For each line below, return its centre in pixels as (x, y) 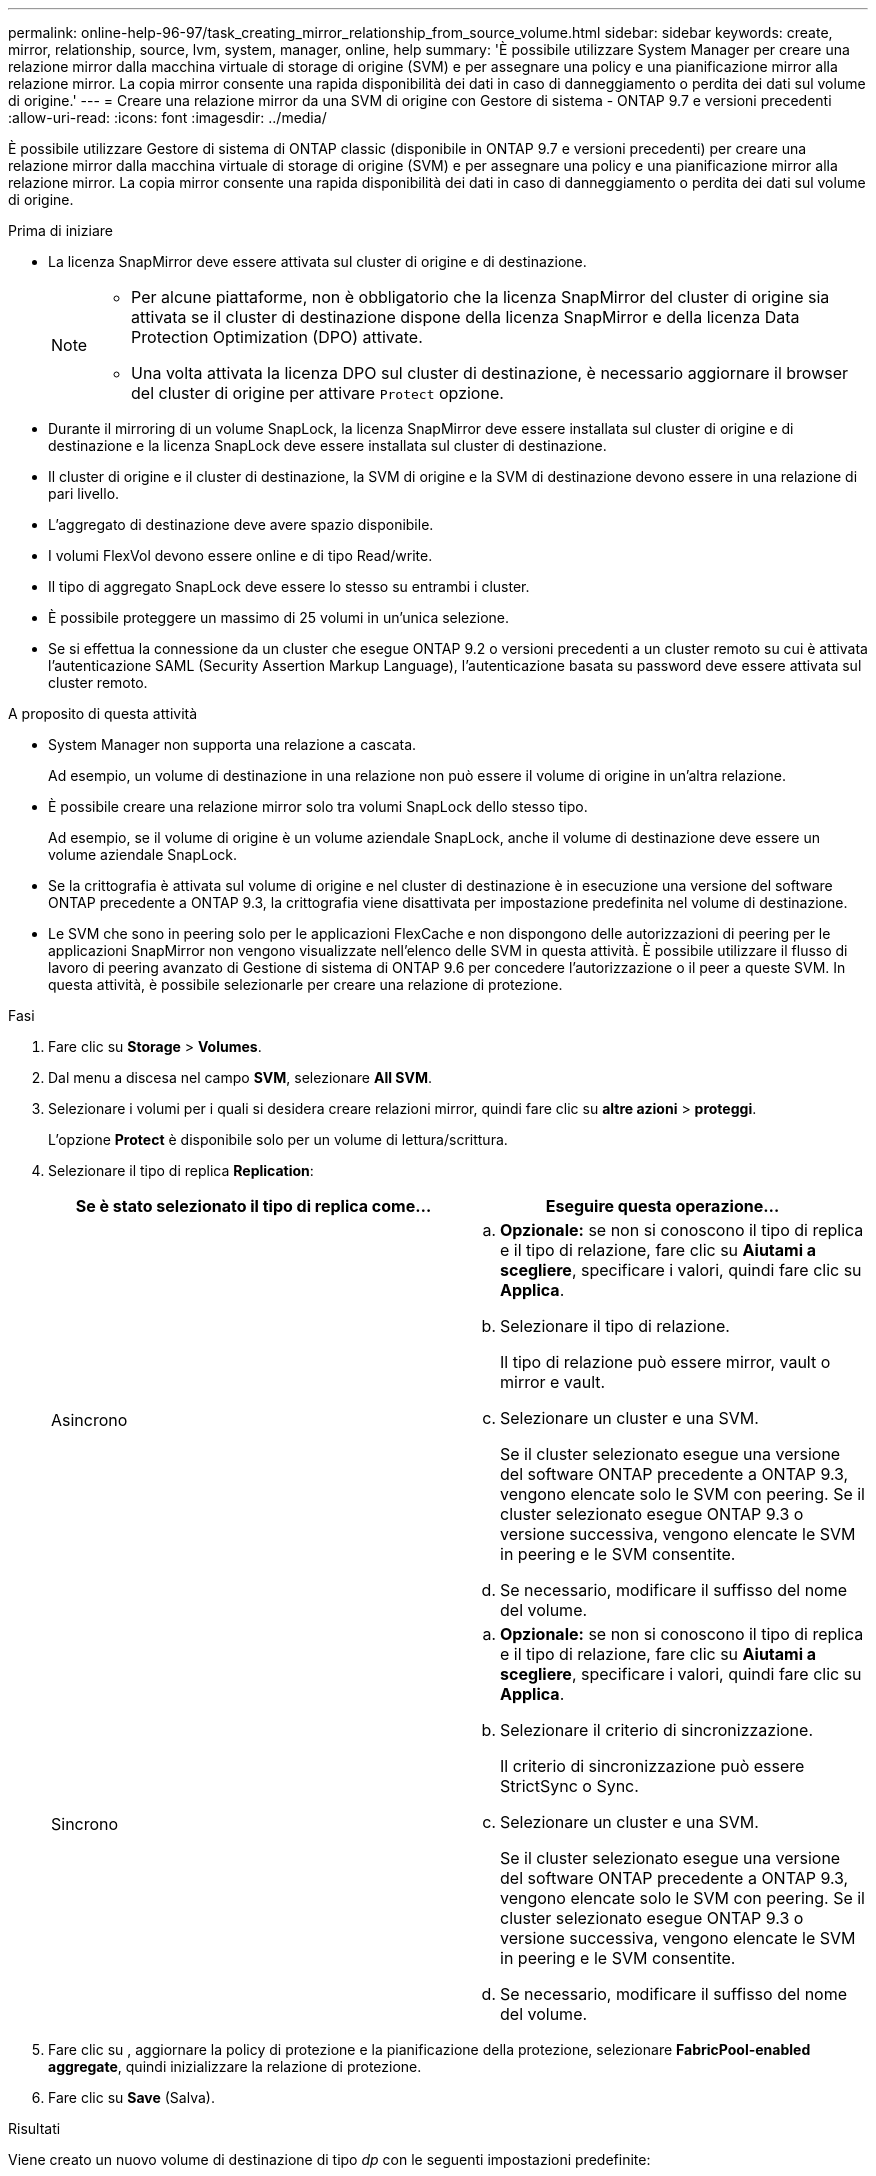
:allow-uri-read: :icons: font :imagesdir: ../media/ (167, 117)
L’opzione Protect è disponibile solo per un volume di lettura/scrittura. (278, 1139)
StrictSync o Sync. (569, 1786)
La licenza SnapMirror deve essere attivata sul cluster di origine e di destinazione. (317, 261)
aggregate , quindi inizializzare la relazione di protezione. (235, 2066)
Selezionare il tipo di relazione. (615, 1326)
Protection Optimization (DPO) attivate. (277, 337)
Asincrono (89, 1420)
